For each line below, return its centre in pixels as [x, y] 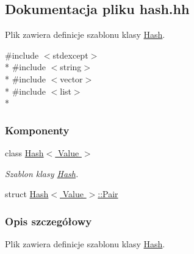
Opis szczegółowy [48, 221]
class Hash [24, 152]
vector [71, 78]
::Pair [108, 194]
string [71, 67]
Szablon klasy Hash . [42, 173]
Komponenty [37, 130]
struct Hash [27, 194]
